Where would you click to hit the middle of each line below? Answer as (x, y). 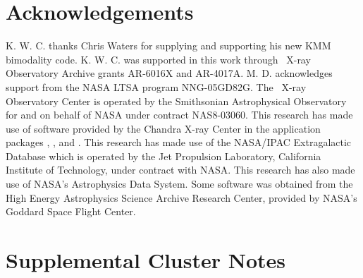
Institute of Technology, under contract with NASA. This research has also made (180, 170)
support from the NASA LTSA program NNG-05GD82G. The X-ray (156, 86)
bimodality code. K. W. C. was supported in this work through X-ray (158, 59)
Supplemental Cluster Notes (146, 260)
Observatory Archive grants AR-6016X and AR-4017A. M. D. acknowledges (169, 73)
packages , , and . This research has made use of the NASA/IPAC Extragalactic (179, 142)
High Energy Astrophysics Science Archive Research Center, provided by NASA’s (181, 197)
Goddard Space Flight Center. (71, 211)
